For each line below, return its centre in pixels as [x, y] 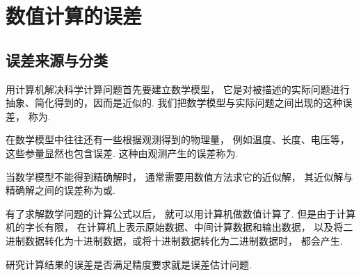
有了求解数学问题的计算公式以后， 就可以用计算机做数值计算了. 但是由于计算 [181, 213]
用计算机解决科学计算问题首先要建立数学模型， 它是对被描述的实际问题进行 [178, 89]
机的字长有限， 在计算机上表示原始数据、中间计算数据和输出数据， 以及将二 [179, 227]
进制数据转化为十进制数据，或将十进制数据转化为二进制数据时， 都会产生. [174, 240]
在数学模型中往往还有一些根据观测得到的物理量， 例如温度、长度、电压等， [178, 139]
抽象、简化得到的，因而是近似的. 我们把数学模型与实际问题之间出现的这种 [174, 103]
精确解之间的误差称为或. [61, 190]
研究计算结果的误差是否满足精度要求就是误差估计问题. [129, 264]
